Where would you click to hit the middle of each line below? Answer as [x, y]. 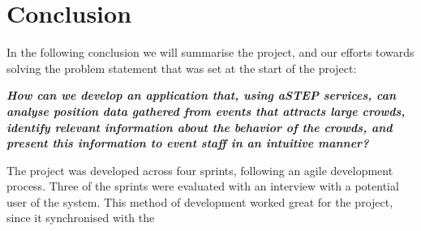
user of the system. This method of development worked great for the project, [200, 201]
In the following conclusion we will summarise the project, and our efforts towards [210, 52]
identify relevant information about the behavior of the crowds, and [200, 127]
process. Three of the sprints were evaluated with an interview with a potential [203, 186]
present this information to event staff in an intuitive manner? [188, 143]
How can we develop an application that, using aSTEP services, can [202, 95]
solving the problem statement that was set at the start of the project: [182, 68]
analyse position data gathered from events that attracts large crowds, [206, 111]
